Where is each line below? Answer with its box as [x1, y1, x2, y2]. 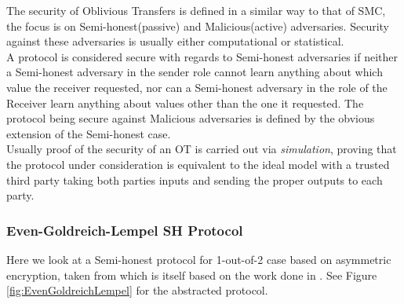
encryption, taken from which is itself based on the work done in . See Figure [6, 266, 377, 283]
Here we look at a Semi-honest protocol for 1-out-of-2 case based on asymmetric [6, 251, 391, 267]
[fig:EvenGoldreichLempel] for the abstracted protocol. [6, 282, 268, 299]
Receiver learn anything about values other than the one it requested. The [6, 94, 364, 111]
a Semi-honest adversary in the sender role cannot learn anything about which [6, 64, 383, 80]
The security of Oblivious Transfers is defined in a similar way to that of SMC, [6, 2, 386, 18]
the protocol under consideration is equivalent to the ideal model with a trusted [6, 156, 390, 172]
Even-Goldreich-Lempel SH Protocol [6, 220, 243, 240]
